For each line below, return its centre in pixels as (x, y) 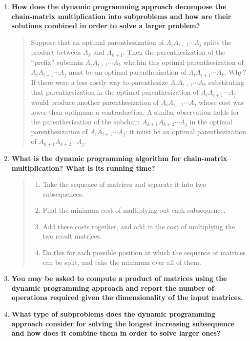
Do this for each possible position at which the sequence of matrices (144, 252)
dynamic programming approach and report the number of (113, 288)
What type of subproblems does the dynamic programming (113, 314)
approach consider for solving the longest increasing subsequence (123, 323)
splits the (218, 42)
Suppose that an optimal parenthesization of (97, 42)
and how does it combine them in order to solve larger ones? (116, 333)
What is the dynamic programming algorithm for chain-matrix (119, 158)
